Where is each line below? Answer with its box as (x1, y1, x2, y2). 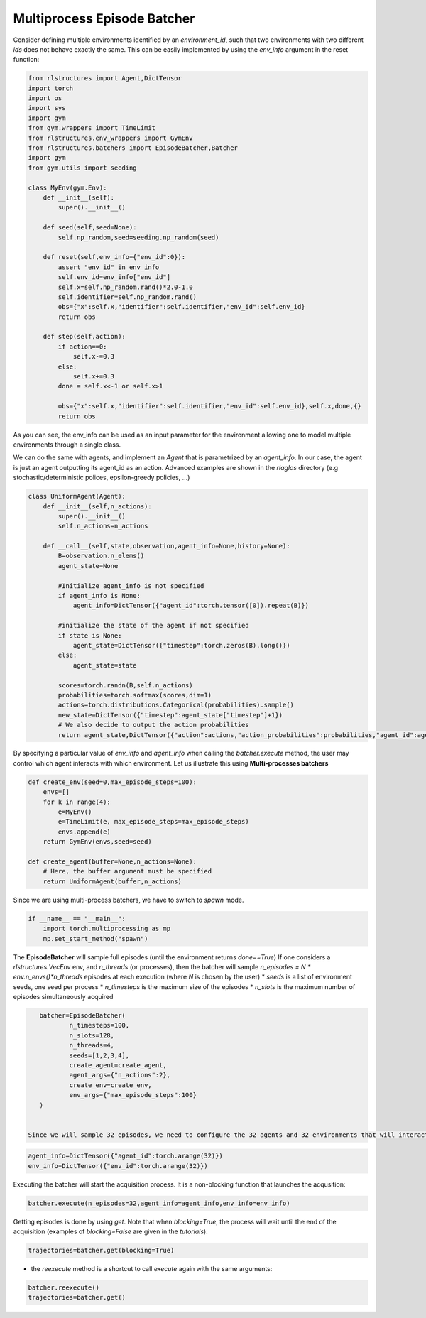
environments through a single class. (13, 440, 121, 449)
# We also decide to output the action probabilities (58, 721, 249, 729)
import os (28, 94, 62, 102)
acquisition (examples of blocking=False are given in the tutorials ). (13, 1227, 209, 1236)
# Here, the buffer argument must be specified (43, 867, 212, 876)
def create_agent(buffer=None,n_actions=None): (28, 857, 197, 866)
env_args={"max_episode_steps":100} (69, 1091, 197, 1099)
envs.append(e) (58, 827, 111, 836)
